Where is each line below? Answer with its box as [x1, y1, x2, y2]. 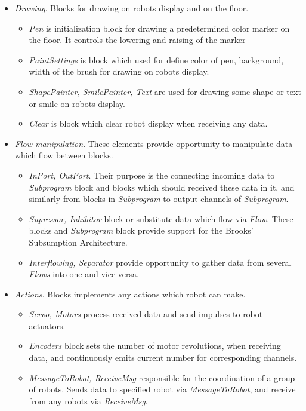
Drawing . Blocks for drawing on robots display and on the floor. [14, 2, 249, 14]
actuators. [29, 319, 66, 332]
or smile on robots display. [29, 97, 125, 109]
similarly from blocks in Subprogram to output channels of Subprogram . [29, 192, 289, 205]
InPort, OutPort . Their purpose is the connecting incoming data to [29, 168, 275, 181]
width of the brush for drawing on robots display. [29, 65, 209, 78]
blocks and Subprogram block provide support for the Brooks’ [29, 224, 254, 237]
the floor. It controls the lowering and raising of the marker [29, 33, 246, 46]
